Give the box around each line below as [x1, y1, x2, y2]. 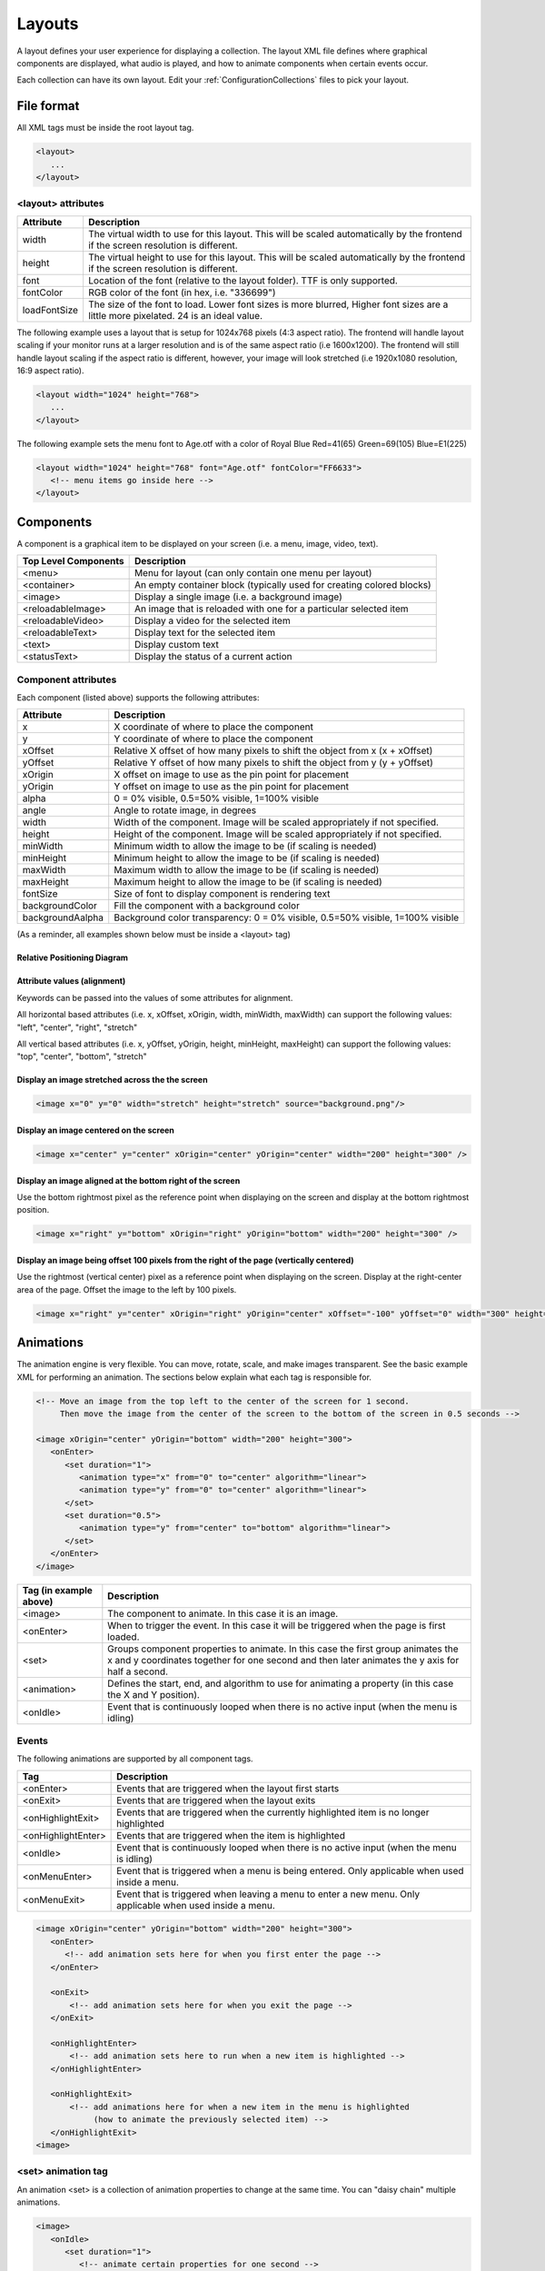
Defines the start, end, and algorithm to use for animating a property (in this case [107, 1677, 454, 1690]
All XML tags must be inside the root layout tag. [16, 123, 194, 134]
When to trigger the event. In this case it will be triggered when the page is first [107, 1619, 446, 1631]
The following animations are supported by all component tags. [16, 1753, 253, 1764]
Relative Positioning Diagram [16, 952, 129, 963]
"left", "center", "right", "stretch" [16, 1022, 138, 1033]
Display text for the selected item [134, 627, 276, 640]
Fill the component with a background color [114, 899, 300, 912]
